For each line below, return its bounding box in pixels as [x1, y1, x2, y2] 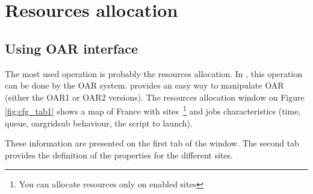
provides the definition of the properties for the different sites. [5, 148, 233, 161]
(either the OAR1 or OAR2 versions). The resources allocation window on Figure [5, 90, 305, 103]
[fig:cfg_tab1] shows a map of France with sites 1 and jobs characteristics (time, [5, 103, 301, 117]
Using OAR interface [5, 39, 138, 57]
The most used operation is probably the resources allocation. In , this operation [5, 67, 303, 80]
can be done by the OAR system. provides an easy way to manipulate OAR [5, 79, 284, 92]
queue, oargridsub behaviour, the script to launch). [5, 116, 193, 129]
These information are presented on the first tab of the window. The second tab [5, 137, 299, 149]
